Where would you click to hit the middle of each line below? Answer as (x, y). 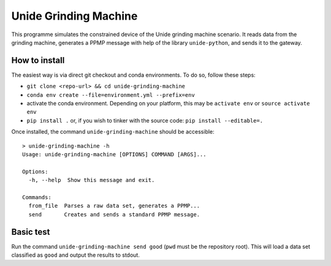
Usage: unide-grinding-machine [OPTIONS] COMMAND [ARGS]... (114, 154)
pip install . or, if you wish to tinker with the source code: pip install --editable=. (145, 120)
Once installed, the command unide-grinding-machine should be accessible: (113, 132)
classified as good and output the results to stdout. (76, 255)
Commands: (37, 197)
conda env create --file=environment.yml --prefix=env (111, 95)
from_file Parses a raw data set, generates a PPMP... (114, 206)
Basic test (31, 232)
